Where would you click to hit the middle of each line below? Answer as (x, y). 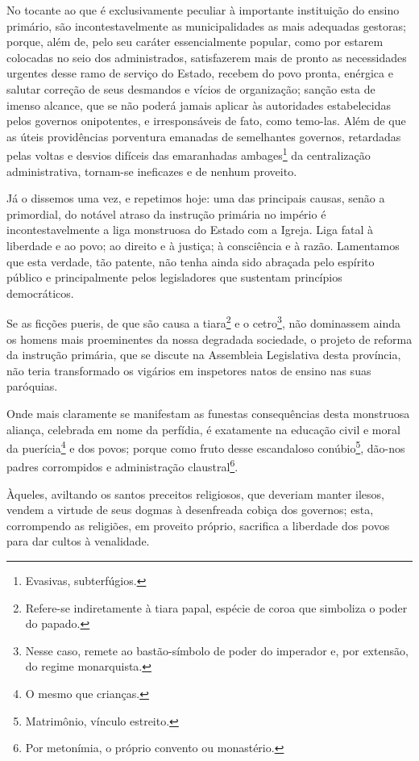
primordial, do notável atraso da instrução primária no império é (166, 213)
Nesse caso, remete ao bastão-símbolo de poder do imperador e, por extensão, (217, 650)
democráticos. (40, 293)
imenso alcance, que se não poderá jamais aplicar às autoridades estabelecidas (199, 105)
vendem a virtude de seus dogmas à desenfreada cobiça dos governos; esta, (190, 510)
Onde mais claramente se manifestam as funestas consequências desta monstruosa (208, 413)
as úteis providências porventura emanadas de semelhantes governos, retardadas (204, 136)
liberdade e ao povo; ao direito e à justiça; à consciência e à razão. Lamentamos (203, 245)
